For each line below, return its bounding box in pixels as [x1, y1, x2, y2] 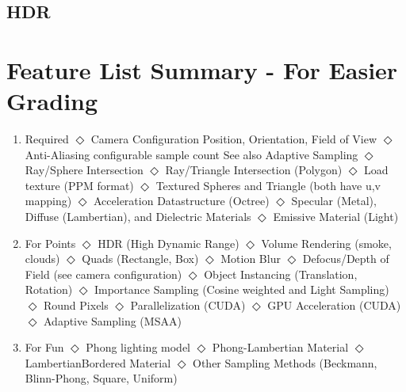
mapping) [25, 192, 72, 209]
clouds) [25, 250, 60, 267]
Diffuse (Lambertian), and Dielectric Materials [25, 208, 251, 225]
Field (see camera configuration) [25, 265, 182, 282]
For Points [25, 234, 76, 251]
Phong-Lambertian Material [212, 339, 349, 356]
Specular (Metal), [291, 192, 377, 209]
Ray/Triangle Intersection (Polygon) [165, 162, 343, 178]
